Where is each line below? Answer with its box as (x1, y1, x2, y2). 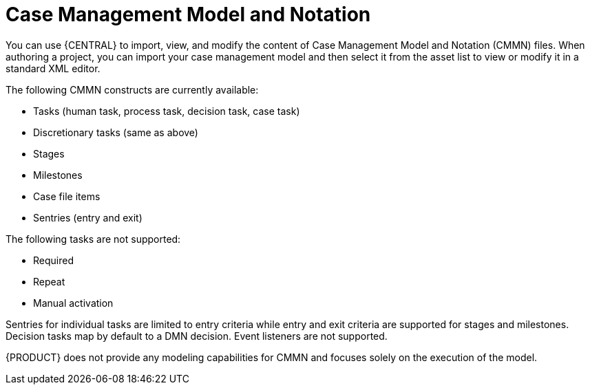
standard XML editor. (6, 62, 101, 74)
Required (33, 254, 74, 266)
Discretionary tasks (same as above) (33, 126, 198, 138)
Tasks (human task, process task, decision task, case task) (33, 105, 300, 117)
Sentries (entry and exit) (33, 211, 143, 224)
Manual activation (33, 296, 114, 309)
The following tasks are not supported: (6, 232, 181, 245)
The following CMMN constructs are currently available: (6, 83, 259, 96)
